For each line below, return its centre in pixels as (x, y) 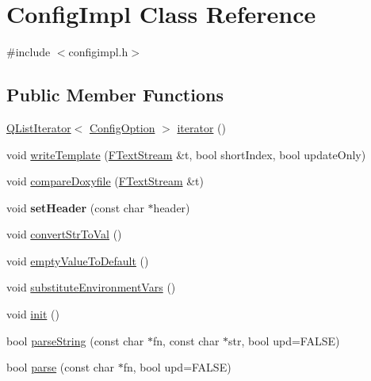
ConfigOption (122, 127)
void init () (33, 314)
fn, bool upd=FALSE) (177, 367)
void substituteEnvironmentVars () (91, 287)
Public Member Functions (115, 95)
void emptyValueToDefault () (78, 260)
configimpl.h (98, 52)
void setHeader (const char (75, 207)
